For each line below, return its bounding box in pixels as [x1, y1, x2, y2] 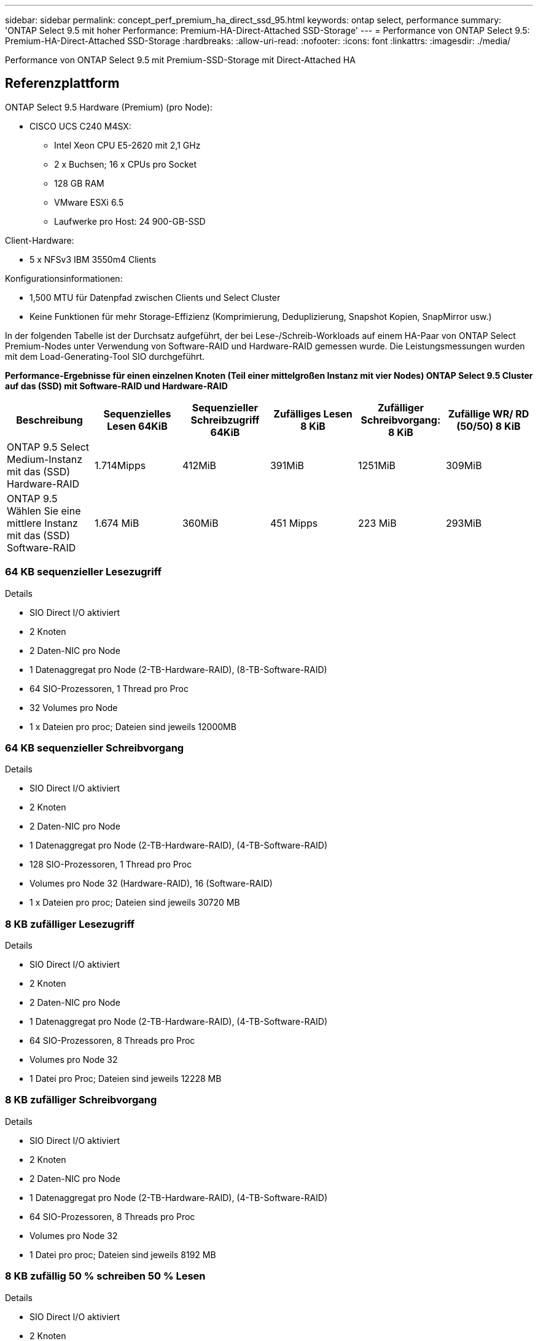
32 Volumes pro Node [29, 702, 118, 713]
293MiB [445, 516, 482, 529]
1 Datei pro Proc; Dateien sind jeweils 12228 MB [29, 1073, 222, 1084]
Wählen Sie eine [7, 504, 81, 517]
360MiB [182, 516, 219, 529]
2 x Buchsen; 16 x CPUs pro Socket [54, 158, 197, 169]
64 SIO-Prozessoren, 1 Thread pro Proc [29, 683, 189, 694]
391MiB [270, 459, 305, 472]
